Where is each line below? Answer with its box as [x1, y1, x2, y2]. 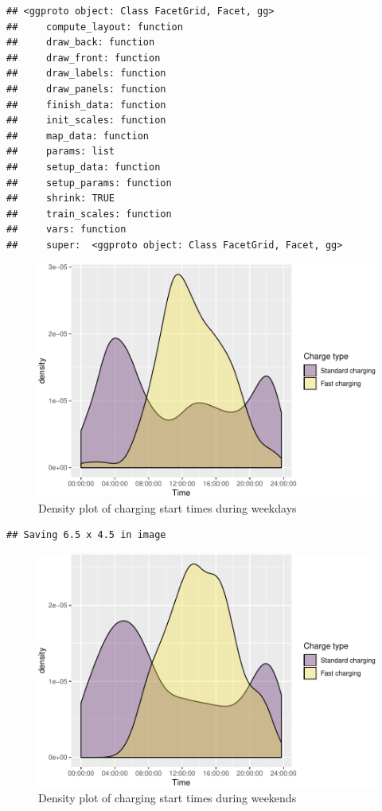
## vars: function [6, 224, 127, 236]
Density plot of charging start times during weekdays [38, 499, 297, 516]
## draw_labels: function [6, 68, 166, 80]
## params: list [6, 146, 115, 158]
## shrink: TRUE [6, 193, 115, 205]
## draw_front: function [6, 52, 161, 64]
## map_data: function [6, 130, 149, 142]
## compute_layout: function [6, 21, 183, 33]
